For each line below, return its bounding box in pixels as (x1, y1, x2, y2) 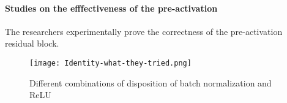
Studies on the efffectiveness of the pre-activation (5, 1, 218, 14)
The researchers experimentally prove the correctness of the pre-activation (5, 25, 283, 37)
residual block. (5, 37, 59, 50)
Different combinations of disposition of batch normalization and (29, 76, 272, 89)
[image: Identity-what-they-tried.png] (29, 58, 192, 67)
